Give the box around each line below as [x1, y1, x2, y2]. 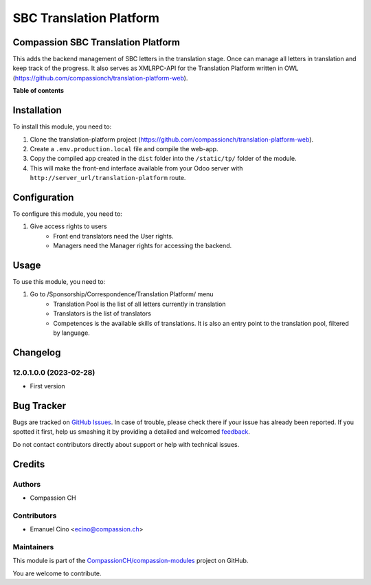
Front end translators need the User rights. [53, 232, 174, 240]
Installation [12, 104, 62, 116]
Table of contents [12, 87, 65, 95]
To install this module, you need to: [12, 122, 112, 131]
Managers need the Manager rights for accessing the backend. [53, 241, 232, 250]
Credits [12, 458, 45, 470]
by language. [53, 329, 91, 337]
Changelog [12, 346, 61, 358]
